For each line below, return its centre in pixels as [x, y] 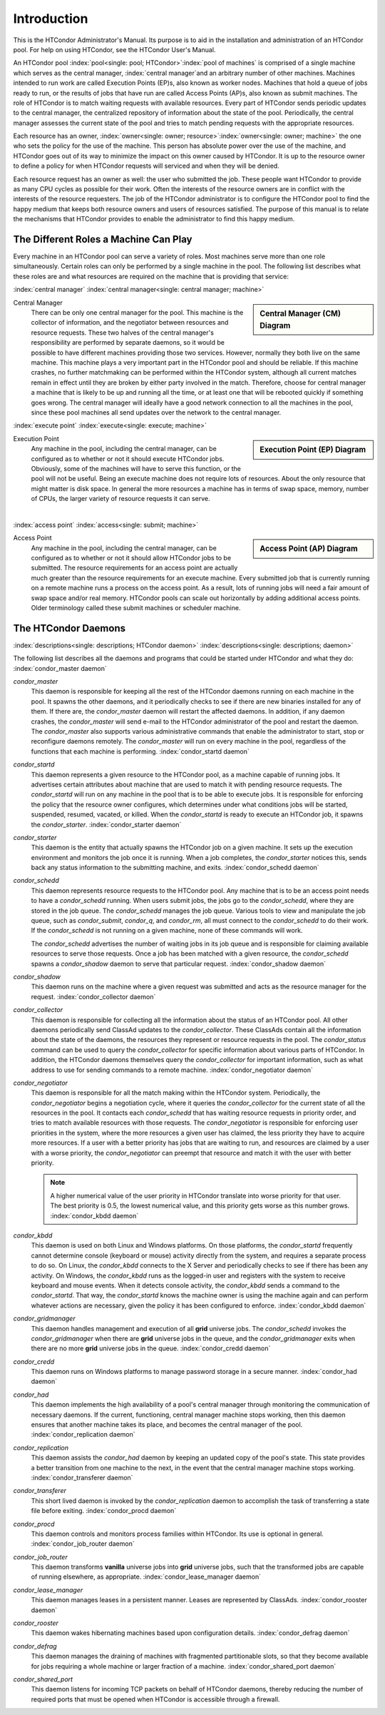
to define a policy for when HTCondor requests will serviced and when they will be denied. [146, 166]
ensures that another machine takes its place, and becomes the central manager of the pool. [167, 1425]
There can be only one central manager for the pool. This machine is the [137, 313]
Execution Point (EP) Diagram [313, 450]
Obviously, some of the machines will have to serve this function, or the [136, 468]
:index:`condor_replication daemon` [83, 1435]
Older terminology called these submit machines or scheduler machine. [136, 607]
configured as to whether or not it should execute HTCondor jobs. [128, 459]
